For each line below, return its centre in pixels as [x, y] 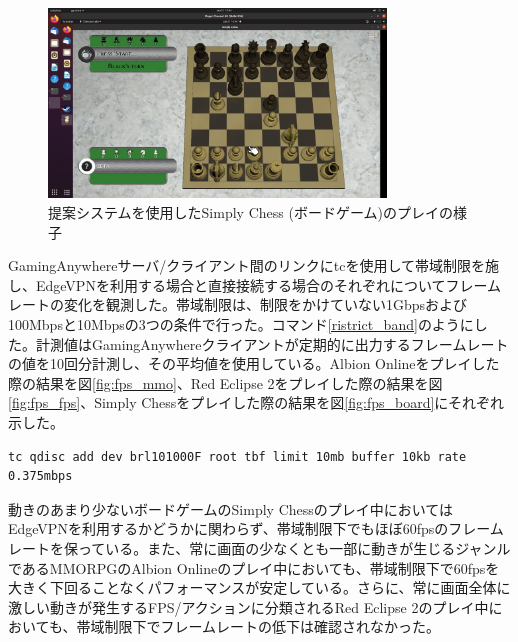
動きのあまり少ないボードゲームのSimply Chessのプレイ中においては [231, 508]
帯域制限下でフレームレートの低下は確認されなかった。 [258, 626]
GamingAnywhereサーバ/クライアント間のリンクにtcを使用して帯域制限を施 [253, 265]
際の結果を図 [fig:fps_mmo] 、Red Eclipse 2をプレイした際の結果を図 [225, 382]
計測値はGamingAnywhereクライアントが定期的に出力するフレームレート [272, 343]
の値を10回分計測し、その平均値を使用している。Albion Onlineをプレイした [254, 363]
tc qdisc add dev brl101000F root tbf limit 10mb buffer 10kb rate [237, 456]
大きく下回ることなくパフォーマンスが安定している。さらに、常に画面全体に [259, 587]
